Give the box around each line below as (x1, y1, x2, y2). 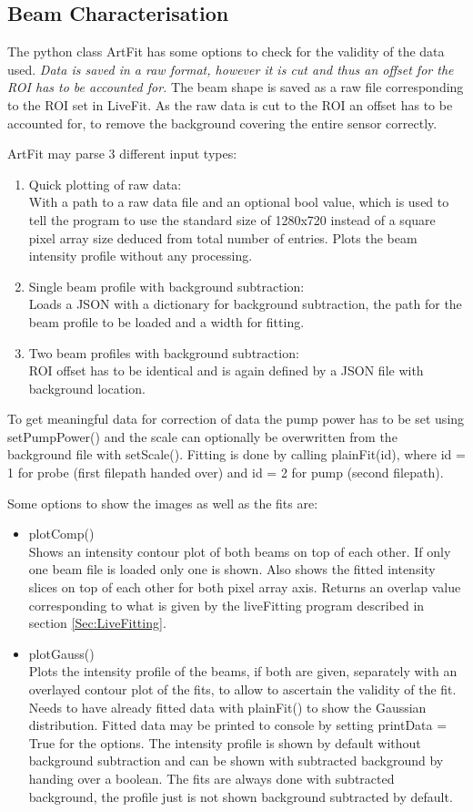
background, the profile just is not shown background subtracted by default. (28, 786, 453, 806)
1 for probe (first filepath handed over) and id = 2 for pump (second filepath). (7, 463, 444, 482)
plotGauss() (28, 643, 95, 663)
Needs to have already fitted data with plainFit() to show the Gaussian (28, 697, 427, 716)
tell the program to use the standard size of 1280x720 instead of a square (28, 210, 436, 229)
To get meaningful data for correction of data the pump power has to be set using (7, 409, 465, 428)
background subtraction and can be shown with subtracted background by (28, 751, 444, 770)
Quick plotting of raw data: (28, 174, 182, 193)
